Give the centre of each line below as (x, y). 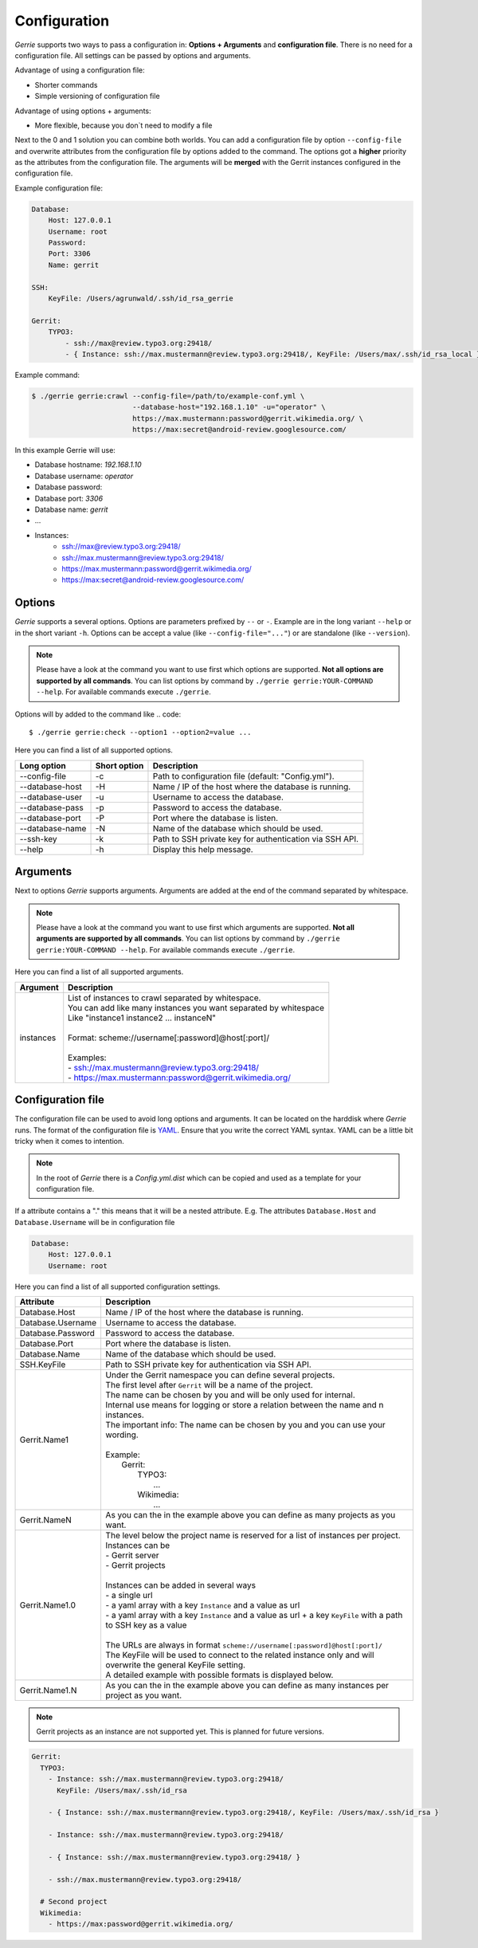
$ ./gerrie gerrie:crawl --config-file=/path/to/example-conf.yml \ (168, 396)
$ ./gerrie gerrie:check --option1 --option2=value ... (140, 732)
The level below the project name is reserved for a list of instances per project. (253, 1536)
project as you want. (144, 1695)
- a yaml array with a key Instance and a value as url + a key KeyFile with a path (254, 1615)
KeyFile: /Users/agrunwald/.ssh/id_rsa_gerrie (141, 298)
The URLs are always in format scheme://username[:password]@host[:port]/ (244, 1645)
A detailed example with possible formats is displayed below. (219, 1675)
